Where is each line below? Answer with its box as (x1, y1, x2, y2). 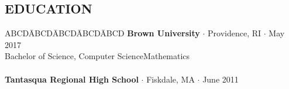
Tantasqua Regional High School (5, 73, 139, 85)
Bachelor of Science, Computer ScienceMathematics (5, 50, 190, 62)
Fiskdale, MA (146, 73, 195, 85)
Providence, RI (208, 27, 262, 39)
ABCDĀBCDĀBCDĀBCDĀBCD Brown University (5, 27, 200, 39)
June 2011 (202, 73, 239, 85)
